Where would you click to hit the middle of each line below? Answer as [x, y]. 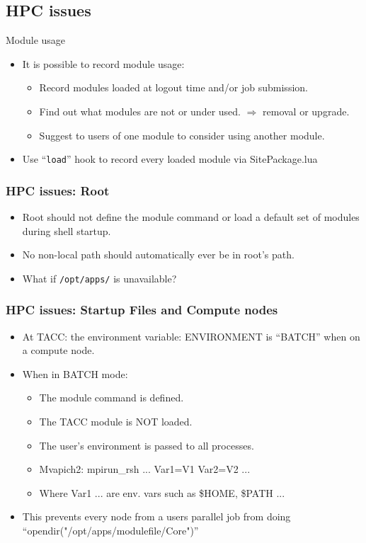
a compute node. [58, 350]
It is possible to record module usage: [103, 63]
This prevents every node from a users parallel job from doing [156, 516]
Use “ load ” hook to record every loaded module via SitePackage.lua [170, 159]
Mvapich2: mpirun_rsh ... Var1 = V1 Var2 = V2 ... [145, 469]
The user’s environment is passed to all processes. [147, 445]
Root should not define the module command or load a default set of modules [191, 217]
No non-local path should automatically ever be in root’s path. [158, 255]
